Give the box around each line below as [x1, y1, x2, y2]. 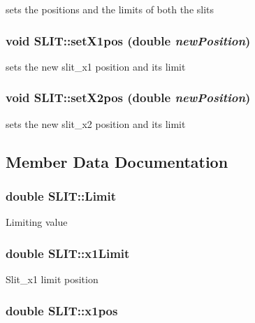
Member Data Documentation [6, 150, 228, 172]
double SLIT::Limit [6, 187, 117, 204]
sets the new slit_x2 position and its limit [6, 116, 186, 131]
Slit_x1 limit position [6, 272, 99, 287]
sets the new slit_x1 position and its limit [6, 59, 186, 73]
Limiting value [6, 215, 68, 229]
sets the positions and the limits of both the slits [6, 2, 214, 16]
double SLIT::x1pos [6, 301, 118, 319]
